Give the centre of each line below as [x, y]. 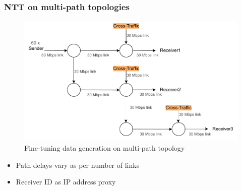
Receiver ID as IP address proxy [66, 182]
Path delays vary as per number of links [78, 165]
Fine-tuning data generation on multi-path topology [105, 148]
